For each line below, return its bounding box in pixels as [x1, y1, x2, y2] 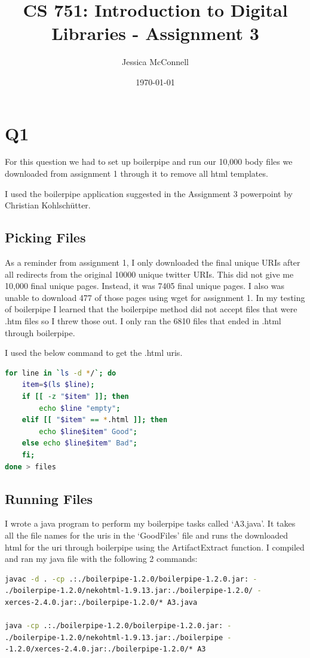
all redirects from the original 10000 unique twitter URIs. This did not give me [5, 267, 294, 280]
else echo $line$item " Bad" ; [22, 439, 137, 448]
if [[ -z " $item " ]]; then [22, 392, 129, 401]
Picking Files [5, 228, 86, 247]
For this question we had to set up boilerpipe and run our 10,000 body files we [5, 155, 293, 168]
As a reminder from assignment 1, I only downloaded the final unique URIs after [5, 256, 300, 269]
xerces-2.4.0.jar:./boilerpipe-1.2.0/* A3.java [5, 598, 198, 607]
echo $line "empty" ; [39, 404, 121, 413]
